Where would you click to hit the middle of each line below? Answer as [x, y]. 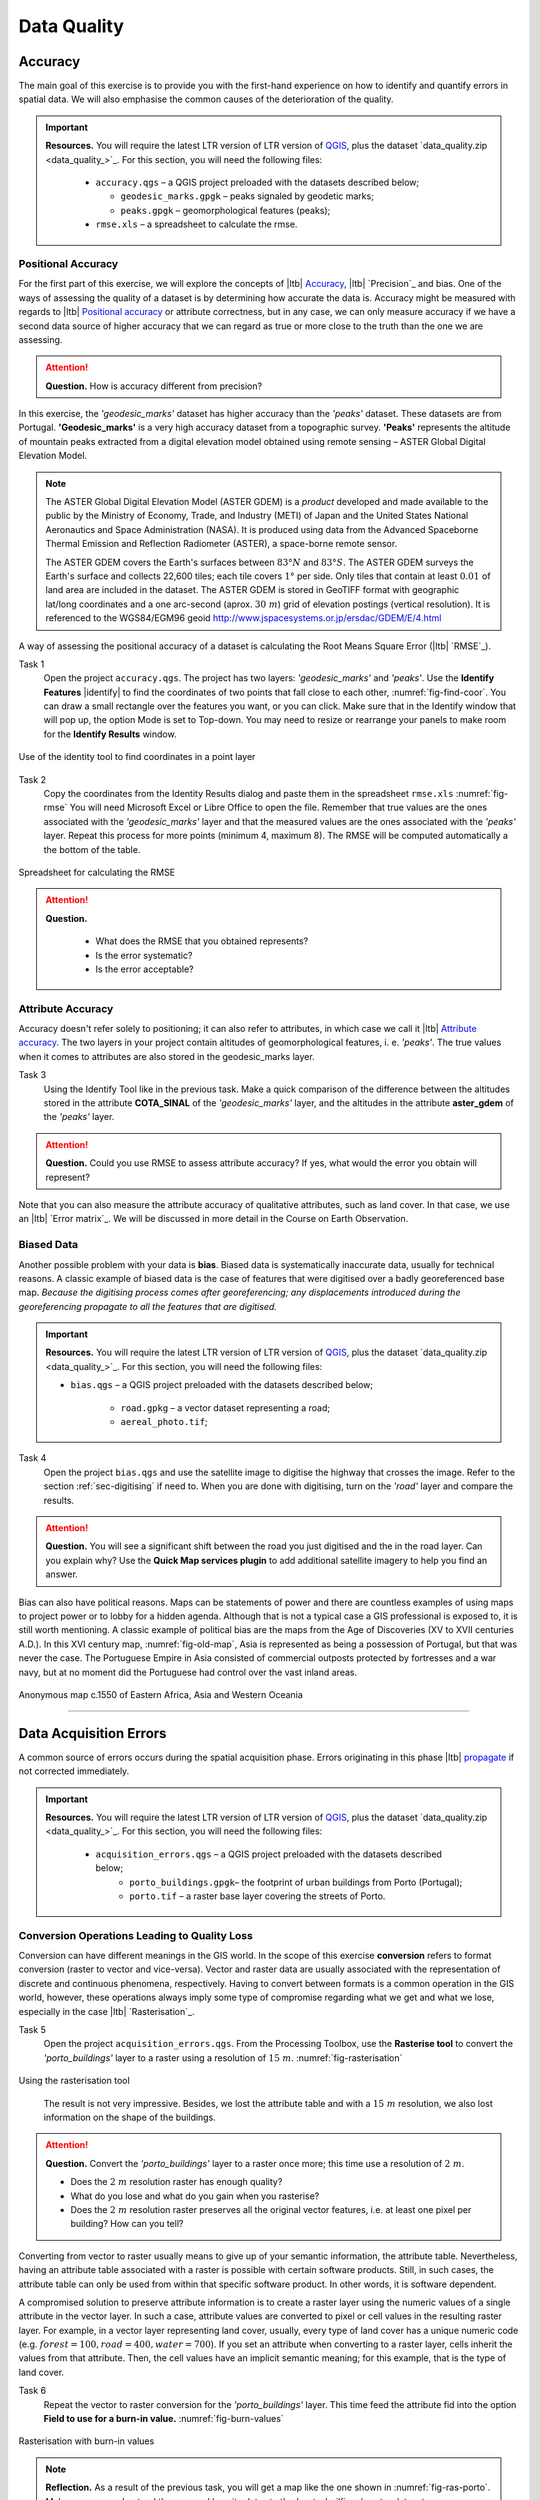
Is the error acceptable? [144, 969]
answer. [62, 1574]
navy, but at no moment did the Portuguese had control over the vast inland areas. [188, 1672]
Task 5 [32, 2030]
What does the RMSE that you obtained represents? [202, 941]
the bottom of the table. [92, 849]
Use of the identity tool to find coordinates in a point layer [137, 757]
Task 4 [32, 1458]
